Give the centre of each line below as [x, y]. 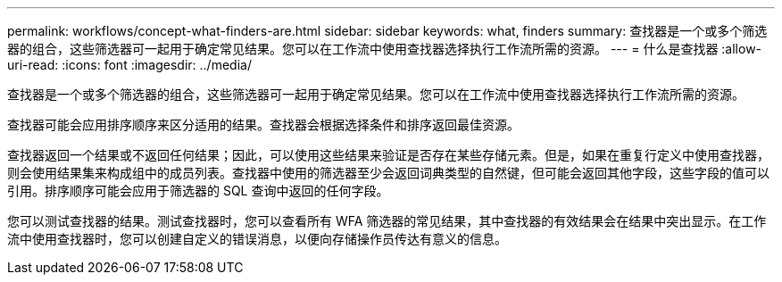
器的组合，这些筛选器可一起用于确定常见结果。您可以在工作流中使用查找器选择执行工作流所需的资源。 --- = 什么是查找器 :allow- [385, 49]
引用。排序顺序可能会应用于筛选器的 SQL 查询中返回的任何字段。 [198, 191]
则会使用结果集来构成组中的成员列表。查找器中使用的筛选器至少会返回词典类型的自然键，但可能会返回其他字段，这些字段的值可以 [388, 173]
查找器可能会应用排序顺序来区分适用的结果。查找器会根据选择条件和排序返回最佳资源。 [263, 124]
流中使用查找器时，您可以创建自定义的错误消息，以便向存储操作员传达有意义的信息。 [257, 239]
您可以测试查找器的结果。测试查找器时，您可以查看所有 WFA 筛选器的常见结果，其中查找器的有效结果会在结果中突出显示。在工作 [387, 221]
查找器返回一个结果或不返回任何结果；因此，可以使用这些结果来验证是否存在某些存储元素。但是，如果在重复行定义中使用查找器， [388, 155]
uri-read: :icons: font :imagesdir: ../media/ [129, 65]
